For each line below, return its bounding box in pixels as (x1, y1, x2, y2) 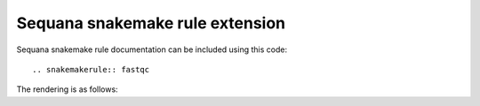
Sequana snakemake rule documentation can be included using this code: (16, 44, 288, 55)
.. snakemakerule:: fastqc (32, 64, 150, 74)
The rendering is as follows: (16, 84, 119, 95)
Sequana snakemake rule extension (16, 13, 286, 33)
